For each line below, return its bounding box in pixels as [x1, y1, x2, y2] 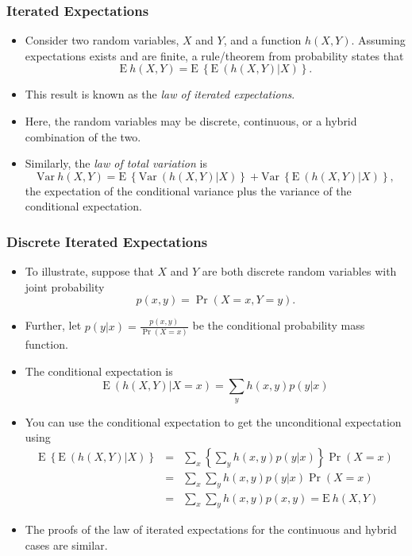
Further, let [25, 317, 82, 334]
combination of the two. [25, 128, 141, 145]
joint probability [25, 278, 105, 295]
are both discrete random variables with [202, 263, 397, 280]
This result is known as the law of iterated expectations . [25, 86, 295, 102]
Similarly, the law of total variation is [25, 155, 207, 172]
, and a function [223, 32, 302, 48]
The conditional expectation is [25, 362, 173, 379]
